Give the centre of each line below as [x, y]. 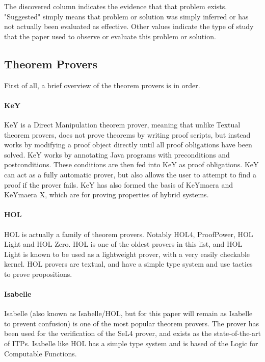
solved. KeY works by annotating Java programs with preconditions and [117, 154]
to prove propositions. [38, 274]
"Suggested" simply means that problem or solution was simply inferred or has [126, 16]
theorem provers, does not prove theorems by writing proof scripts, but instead [127, 134]
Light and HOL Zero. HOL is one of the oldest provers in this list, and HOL [123, 244]
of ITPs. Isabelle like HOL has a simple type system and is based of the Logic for [131, 343]
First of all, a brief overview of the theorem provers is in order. [102, 85]
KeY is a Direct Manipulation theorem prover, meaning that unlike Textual [122, 124]
